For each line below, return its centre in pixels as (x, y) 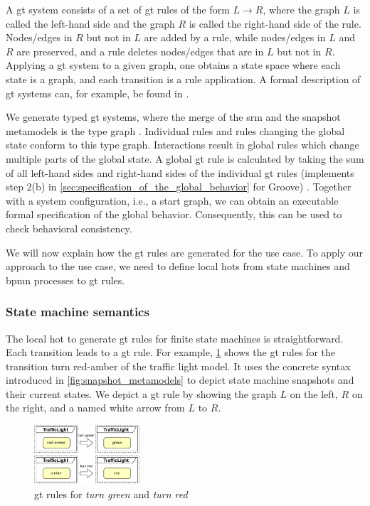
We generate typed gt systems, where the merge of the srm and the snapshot (173, 117)
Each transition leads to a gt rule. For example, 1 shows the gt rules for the (170, 352)
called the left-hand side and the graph (90, 23)
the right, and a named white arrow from (95, 408)
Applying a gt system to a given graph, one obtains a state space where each (173, 65)
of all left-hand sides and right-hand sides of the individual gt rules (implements (180, 172)
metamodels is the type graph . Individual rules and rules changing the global (175, 130)
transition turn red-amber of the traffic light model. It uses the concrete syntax (178, 366)
